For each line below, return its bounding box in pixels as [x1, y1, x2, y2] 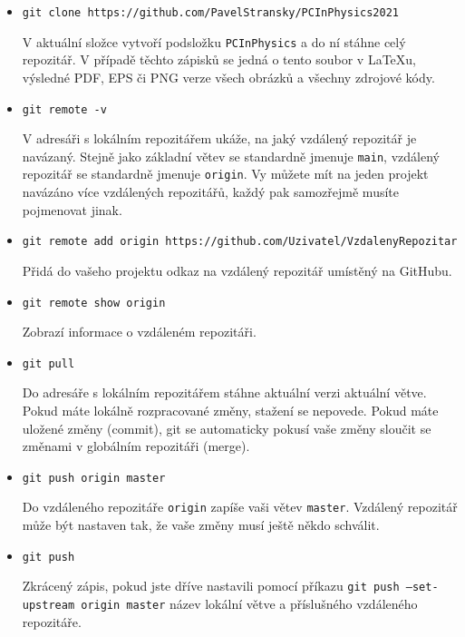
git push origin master [22, 471, 166, 485]
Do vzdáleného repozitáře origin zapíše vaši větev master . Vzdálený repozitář [22, 497, 458, 516]
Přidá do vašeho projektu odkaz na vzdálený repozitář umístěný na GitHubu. [22, 260, 452, 279]
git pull [22, 357, 75, 370]
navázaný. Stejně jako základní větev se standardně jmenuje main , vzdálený [22, 146, 440, 165]
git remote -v [22, 103, 107, 116]
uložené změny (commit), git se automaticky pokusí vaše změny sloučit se [22, 418, 431, 437]
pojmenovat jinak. [22, 200, 122, 219]
